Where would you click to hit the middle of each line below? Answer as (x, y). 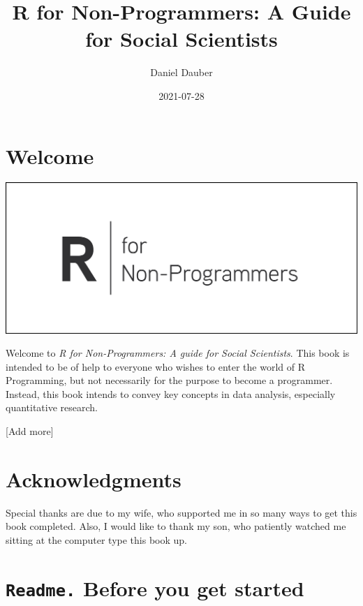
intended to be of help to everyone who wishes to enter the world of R (155, 366)
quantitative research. (52, 407)
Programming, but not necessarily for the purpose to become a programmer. (169, 380)
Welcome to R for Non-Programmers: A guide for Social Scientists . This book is (178, 353)
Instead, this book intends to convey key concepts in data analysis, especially (171, 393)
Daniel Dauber (181, 72)
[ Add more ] (30, 431)
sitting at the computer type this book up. (96, 539)
